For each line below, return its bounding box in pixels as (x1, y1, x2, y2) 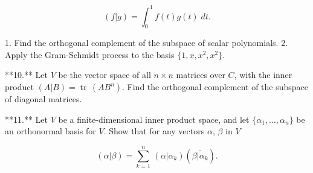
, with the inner (234, 68, 292, 81)
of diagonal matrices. (5, 93, 82, 105)
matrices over (176, 68, 225, 81)
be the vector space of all (58, 68, 151, 81)
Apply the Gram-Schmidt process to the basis (5, 48, 175, 60)
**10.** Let (5, 68, 48, 81)
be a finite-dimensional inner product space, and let (58, 113, 250, 125)
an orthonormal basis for (5, 125, 96, 137)
